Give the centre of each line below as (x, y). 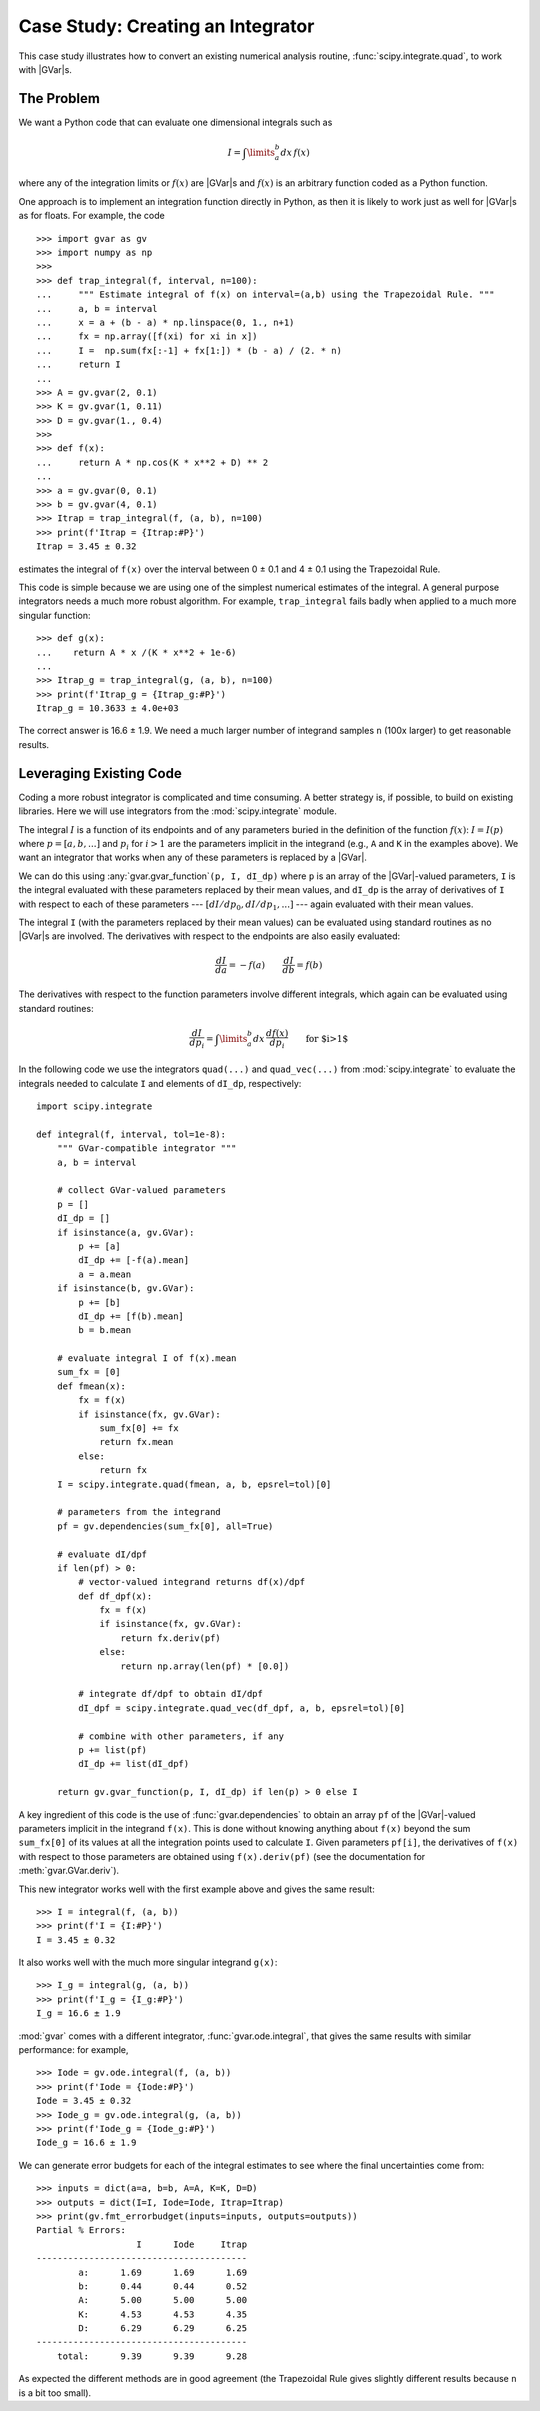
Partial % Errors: (81, 2230)
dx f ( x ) (295, 152)
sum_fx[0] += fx (139, 1428)
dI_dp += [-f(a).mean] (134, 1260)
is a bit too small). (55, 2392)
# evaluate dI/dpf (102, 1554)
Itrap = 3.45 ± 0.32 (86, 546)
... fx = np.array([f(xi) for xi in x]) (147, 336)
